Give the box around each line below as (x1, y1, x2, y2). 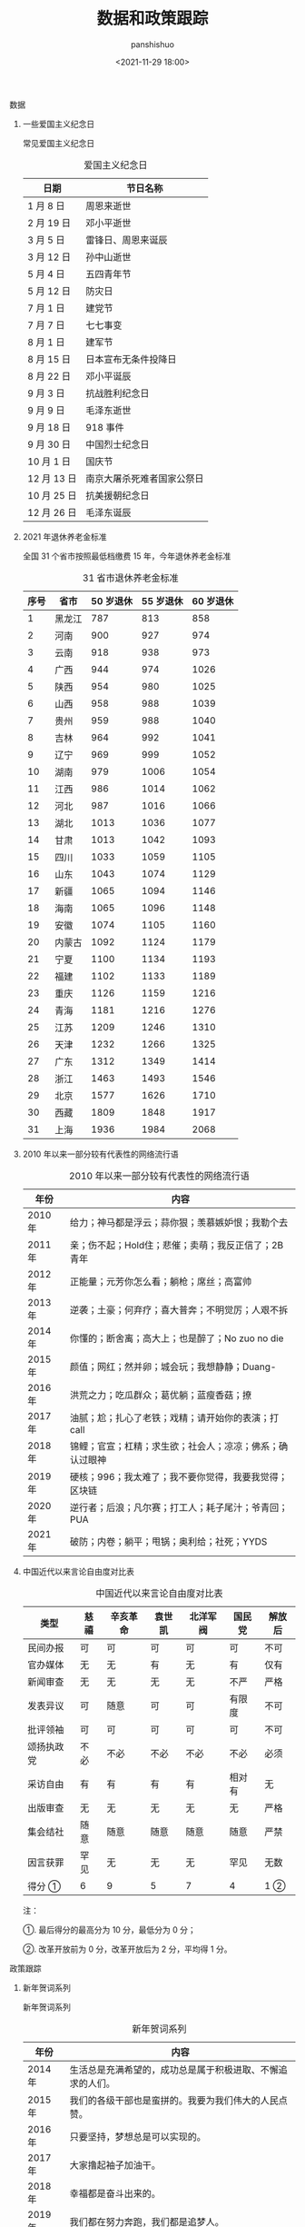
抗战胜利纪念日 (85, 387, 150, 400)
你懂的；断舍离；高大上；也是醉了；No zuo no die (69, 1332, 284, 1345)
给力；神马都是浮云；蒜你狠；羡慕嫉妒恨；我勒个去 (69, 1216, 289, 1228)
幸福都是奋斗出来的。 (69, 2187, 162, 2200)
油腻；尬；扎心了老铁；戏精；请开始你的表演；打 (69, 1411, 280, 1424)
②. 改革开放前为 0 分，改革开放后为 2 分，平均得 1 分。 (22, 1944, 232, 1954)
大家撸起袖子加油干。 (69, 2159, 162, 2172)
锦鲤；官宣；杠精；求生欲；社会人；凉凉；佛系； (69, 1439, 280, 1452)
